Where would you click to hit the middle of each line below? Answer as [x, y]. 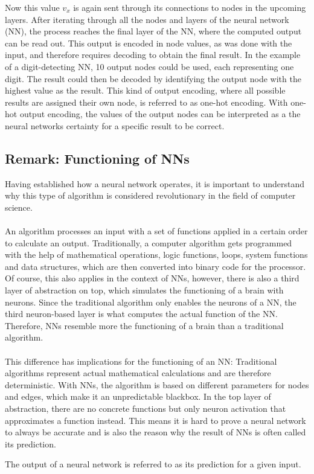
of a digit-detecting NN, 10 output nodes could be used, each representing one [149, 66]
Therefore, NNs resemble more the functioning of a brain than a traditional [144, 325]
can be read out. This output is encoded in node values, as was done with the [149, 43]
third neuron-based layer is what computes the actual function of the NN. [141, 314]
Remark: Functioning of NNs [97, 158]
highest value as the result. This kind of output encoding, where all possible [145, 90]
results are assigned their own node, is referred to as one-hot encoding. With [146, 102]
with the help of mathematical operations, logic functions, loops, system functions [156, 255]
